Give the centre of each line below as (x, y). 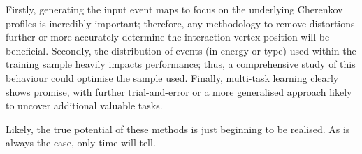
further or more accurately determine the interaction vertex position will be (168, 37)
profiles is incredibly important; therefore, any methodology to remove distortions (180, 23)
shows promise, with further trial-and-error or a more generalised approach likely (179, 91)
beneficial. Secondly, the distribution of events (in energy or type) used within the (181, 50)
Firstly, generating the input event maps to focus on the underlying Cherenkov (174, 9)
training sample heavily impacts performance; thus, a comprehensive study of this (181, 64)
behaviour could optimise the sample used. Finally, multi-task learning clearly (172, 77)
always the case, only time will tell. (81, 142)
